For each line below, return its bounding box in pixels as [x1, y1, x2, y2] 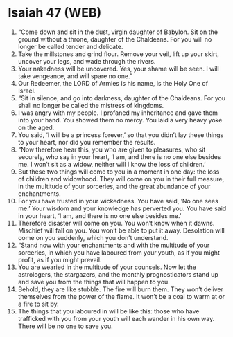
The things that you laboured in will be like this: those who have [17, 307, 200, 316]
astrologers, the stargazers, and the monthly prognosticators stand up [17, 270, 219, 278]
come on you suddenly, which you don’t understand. [17, 233, 169, 242]
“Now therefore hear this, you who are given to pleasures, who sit [17, 145, 206, 154]
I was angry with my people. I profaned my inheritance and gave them [17, 109, 218, 117]
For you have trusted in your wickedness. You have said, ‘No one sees [17, 197, 219, 205]
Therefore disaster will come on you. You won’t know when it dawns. [17, 219, 215, 227]
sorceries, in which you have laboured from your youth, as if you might [17, 248, 221, 257]
